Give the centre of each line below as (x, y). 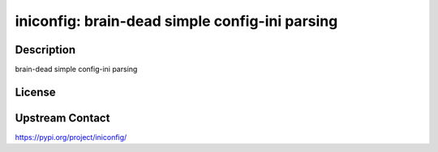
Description (45, 50)
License (35, 92)
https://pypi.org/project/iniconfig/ (71, 137)
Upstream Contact (62, 118)
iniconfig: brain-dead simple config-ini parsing (176, 21)
